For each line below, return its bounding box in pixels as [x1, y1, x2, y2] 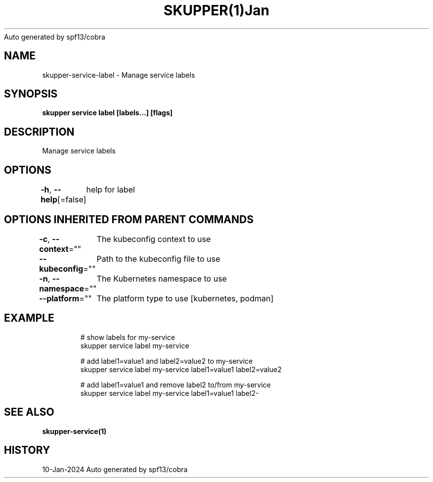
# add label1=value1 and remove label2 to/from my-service [80, 380, 271, 389]
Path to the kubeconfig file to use [96, 253, 220, 264]
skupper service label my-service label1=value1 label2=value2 [80, 365, 282, 374]
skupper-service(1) [42, 427, 107, 435]
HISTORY [4, 444, 50, 457]
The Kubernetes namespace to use [96, 273, 227, 284]
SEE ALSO [4, 406, 54, 419]
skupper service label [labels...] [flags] [42, 108, 173, 117]
